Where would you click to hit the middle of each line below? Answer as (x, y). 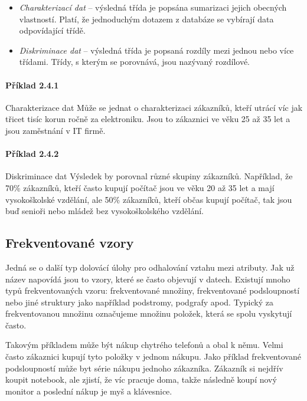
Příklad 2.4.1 (32, 85)
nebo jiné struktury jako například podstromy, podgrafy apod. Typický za (139, 302)
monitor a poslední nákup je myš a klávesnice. (89, 391)
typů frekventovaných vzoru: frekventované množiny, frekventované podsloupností (153, 290)
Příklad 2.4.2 (32, 154)
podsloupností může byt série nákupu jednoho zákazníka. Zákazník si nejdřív (144, 368)
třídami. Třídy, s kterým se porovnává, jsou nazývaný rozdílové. (135, 62)
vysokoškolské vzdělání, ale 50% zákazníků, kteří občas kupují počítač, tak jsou (149, 199)
